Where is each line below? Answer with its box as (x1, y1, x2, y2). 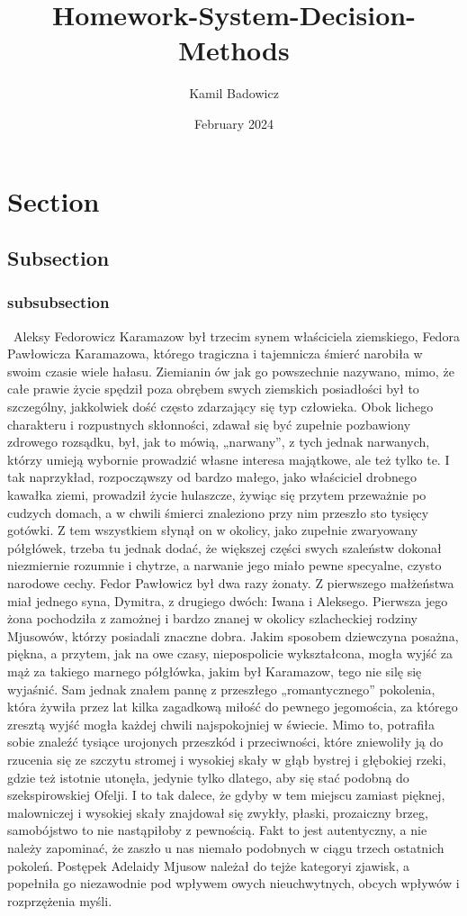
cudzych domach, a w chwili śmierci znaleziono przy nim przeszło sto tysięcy (7, 503, 429, 521)
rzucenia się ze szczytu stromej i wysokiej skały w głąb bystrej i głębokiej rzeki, (7, 749, 446, 768)
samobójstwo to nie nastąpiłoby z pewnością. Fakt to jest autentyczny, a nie (7, 821, 427, 839)
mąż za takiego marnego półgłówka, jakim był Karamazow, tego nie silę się (7, 661, 422, 680)
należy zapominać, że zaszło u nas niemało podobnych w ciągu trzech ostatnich (7, 838, 445, 857)
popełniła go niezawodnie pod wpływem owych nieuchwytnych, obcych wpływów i (7, 874, 460, 893)
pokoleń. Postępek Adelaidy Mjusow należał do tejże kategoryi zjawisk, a (7, 856, 409, 875)
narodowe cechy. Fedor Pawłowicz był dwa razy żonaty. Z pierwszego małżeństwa (7, 574, 454, 592)
